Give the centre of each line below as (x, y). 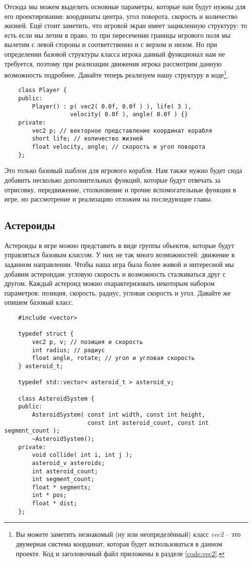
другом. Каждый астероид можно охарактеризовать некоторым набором (110, 283)
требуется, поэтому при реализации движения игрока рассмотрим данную (113, 63)
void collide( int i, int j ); (82, 455)
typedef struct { (46, 334)
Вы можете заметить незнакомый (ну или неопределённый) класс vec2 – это (128, 534)
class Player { (42, 90)
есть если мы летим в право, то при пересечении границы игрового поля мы (118, 35)
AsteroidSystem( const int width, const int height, (119, 414)
